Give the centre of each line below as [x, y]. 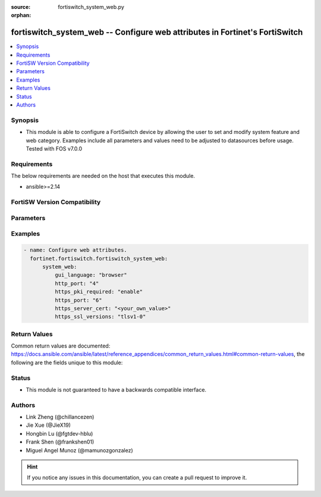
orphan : [21, 15]
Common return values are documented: [61, 346]
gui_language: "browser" [91, 275]
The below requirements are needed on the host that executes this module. [103, 176]
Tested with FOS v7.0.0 [54, 148]
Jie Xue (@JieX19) [48, 425]
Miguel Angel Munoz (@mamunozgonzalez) [79, 450]
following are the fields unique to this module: [67, 362]
